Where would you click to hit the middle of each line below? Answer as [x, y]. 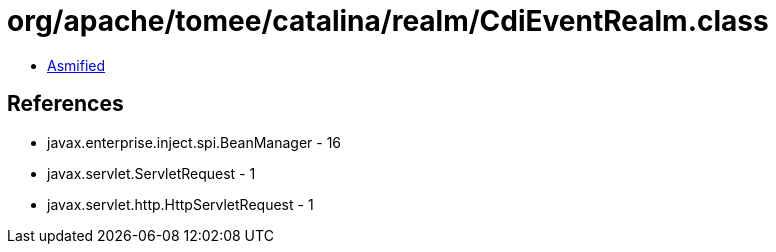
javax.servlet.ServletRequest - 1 [151, 173]
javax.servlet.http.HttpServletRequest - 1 [180, 204]
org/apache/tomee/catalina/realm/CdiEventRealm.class [388, 21]
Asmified [76, 65]
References [65, 104]
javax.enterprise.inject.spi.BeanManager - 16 [194, 142]
